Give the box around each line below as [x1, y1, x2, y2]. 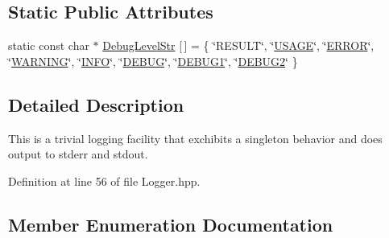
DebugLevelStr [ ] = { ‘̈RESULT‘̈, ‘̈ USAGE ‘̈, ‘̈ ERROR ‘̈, [102, 37, 375, 54]
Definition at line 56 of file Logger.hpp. [8, 172, 201, 189]
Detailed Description [8, 92, 184, 117]
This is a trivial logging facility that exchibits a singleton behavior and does [8, 129, 383, 146]
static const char [8, 37, 89, 54]
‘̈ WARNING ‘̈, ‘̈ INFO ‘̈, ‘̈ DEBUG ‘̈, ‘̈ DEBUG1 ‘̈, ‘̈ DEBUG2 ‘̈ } [8, 52, 298, 69]
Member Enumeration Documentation [8, 211, 333, 236]
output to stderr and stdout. [8, 146, 148, 162]
